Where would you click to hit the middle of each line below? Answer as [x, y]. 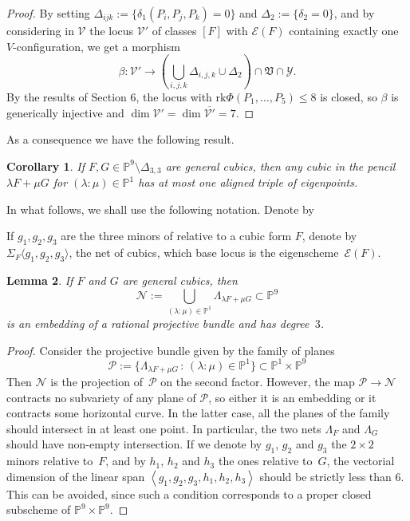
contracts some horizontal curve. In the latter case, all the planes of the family [198, 413]
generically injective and [65, 112]
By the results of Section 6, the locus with [109, 96]
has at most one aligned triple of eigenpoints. [248, 182]
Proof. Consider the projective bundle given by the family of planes [171, 350]
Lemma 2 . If [40, 280]
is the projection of [97, 382]
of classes [174, 30]
